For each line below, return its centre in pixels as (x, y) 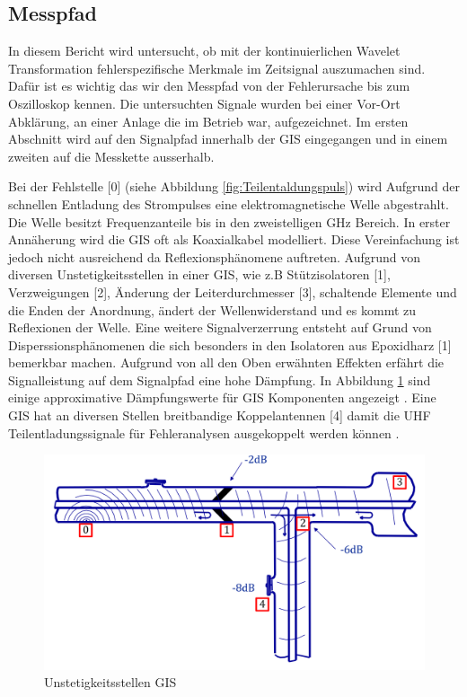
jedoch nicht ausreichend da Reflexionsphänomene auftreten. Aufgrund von (215, 256)
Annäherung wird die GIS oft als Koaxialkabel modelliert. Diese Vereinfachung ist (234, 239)
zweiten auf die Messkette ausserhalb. (111, 156)
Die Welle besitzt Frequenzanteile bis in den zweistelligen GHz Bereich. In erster (229, 221)
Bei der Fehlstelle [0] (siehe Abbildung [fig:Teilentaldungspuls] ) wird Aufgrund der (234, 186)
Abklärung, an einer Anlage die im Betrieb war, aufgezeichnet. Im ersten (208, 121)
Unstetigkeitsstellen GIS (110, 682)
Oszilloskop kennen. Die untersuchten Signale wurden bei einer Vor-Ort (204, 103)
